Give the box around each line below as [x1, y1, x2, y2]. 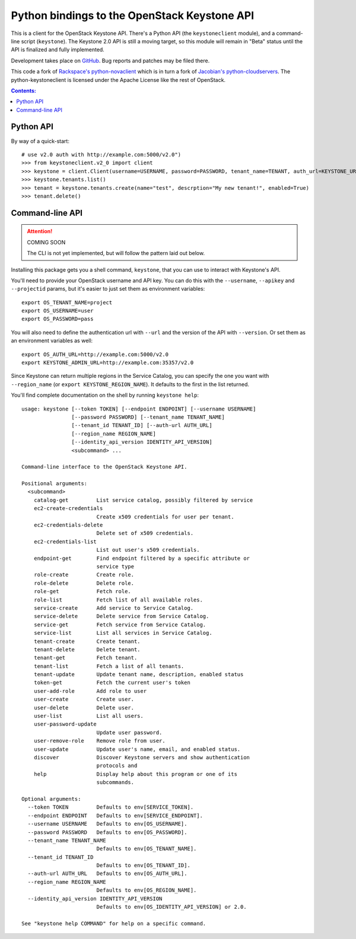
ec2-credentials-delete [33, 522, 103, 529]
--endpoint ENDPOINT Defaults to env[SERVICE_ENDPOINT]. [27, 812, 203, 819]
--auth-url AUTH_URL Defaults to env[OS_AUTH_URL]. [27, 870, 187, 877]
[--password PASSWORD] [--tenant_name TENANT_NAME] [71, 413, 225, 421]
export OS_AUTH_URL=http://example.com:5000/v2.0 [21, 351, 169, 358]
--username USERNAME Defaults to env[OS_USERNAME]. [27, 820, 187, 827]
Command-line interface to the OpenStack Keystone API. [21, 463, 187, 470]
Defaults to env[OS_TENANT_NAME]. [96, 845, 197, 852]
